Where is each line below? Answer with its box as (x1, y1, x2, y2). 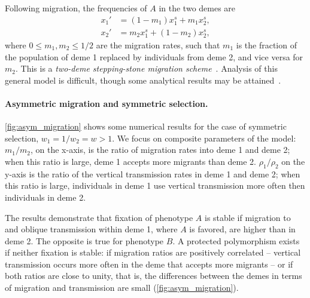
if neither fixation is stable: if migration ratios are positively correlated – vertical (5, 246, 301, 259)
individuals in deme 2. (5, 191, 86, 203)
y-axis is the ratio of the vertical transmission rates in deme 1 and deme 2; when (5, 167, 300, 180)
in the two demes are (159, 2, 236, 14)
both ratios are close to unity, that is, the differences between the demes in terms (5, 269, 302, 282)
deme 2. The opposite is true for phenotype (5, 234, 164, 247)
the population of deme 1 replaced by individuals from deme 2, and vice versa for (5, 50, 303, 63)
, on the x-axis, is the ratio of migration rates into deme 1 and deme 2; (30, 143, 290, 156)
